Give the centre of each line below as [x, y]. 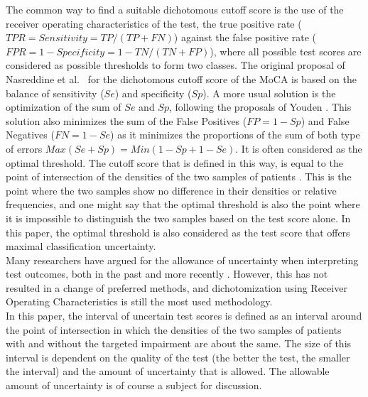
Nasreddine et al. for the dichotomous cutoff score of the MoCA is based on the [181, 78]
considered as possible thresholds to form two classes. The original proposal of [175, 65]
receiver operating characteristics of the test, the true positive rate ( [154, 23]
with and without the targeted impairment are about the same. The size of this [179, 343]
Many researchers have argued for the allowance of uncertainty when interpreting [182, 260]
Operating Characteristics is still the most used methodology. [139, 301]
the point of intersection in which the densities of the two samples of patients [174, 329]
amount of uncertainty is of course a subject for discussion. [134, 385]
